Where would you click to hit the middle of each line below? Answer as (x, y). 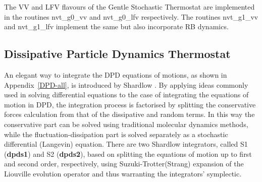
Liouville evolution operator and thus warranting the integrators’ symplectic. (123, 173)
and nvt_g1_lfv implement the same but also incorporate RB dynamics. (116, 26)
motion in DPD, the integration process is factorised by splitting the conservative (130, 104)
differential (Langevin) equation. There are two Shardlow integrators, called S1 (126, 144)
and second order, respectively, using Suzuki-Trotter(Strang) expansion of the (124, 164)
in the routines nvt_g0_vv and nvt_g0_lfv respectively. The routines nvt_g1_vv (131, 16)
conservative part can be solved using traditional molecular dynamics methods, (126, 124)
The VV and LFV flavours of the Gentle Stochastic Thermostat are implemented (129, 7)
